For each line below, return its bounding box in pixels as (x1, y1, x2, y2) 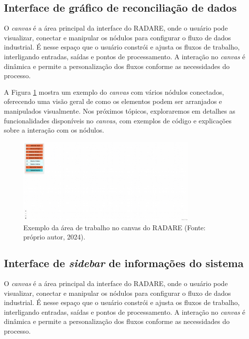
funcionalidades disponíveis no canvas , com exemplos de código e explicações (4, 115, 232, 125)
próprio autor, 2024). (23, 232, 85, 242)
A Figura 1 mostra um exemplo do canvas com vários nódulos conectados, (4, 86, 224, 97)
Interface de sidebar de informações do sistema (4, 255, 244, 271)
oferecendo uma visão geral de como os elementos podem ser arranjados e (4, 96, 222, 106)
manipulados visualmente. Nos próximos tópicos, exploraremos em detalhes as (4, 105, 235, 116)
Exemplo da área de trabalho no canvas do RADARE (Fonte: (23, 222, 206, 232)
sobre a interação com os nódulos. (4, 125, 104, 135)
